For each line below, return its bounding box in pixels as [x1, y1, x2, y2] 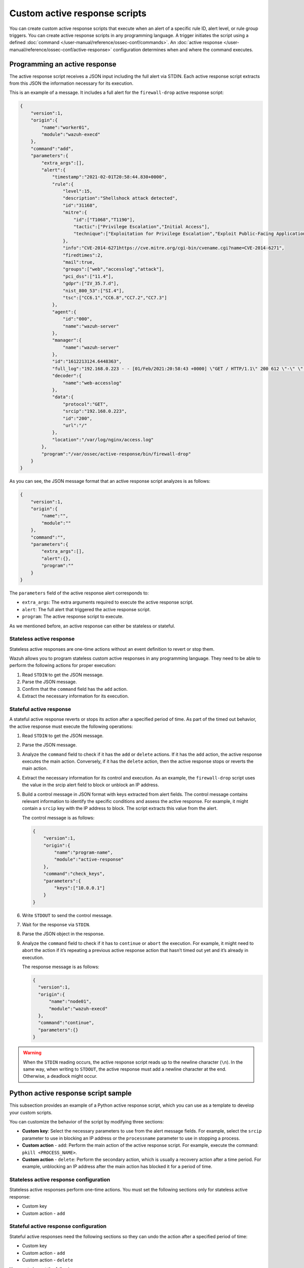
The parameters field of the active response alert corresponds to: [9, 590, 149, 596]
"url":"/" [62, 422, 87, 428]
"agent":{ [52, 309, 77, 314]
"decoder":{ [52, 373, 82, 379]
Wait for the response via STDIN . [22, 922, 91, 928]
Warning [23, 1050, 42, 1056]
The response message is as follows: [22, 964, 100, 970]
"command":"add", [30, 146, 74, 152]
